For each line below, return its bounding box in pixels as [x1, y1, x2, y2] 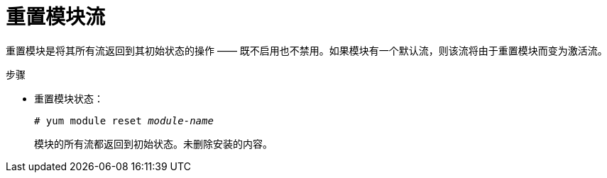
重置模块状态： [34, 92, 104, 105]
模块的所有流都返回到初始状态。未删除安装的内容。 [34, 137, 273, 150]
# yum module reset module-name [34, 114, 214, 126]
